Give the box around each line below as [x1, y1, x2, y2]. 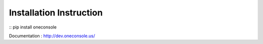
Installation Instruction [9, 7, 103, 18]
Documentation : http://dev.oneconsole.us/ [9, 33, 95, 39]
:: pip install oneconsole [9, 24, 57, 30]
